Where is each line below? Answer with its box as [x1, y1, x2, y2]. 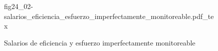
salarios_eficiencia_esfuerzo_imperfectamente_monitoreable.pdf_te [4, 10, 214, 21]
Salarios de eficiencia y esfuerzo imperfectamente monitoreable [4, 37, 195, 47]
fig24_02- [4, 1, 33, 11]
